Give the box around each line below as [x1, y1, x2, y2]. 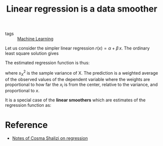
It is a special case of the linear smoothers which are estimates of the [5, 97, 146, 103]
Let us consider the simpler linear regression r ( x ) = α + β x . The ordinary [5, 45, 150, 51]
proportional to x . [5, 88, 40, 94]
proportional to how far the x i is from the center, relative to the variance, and [5, 81, 158, 88]
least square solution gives [5, 50, 59, 56]
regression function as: [5, 102, 52, 108]
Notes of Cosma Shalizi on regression [12, 135, 88, 141]
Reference [5, 119, 48, 130]
